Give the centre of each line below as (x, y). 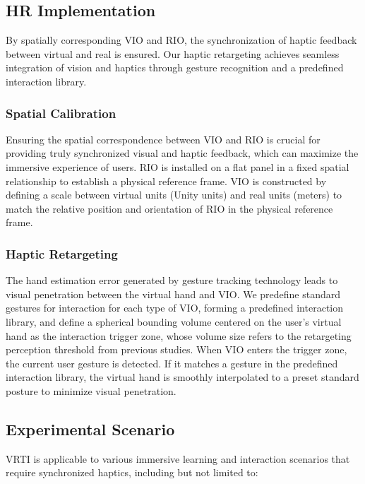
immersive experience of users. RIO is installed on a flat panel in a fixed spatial (178, 166)
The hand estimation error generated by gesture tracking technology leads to (172, 280)
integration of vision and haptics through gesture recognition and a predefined (175, 67)
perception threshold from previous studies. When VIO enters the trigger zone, (176, 349)
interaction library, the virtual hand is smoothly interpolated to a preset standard (182, 377)
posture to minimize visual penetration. (91, 390)
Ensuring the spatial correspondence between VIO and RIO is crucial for (163, 139)
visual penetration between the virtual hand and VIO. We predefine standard (173, 294)
